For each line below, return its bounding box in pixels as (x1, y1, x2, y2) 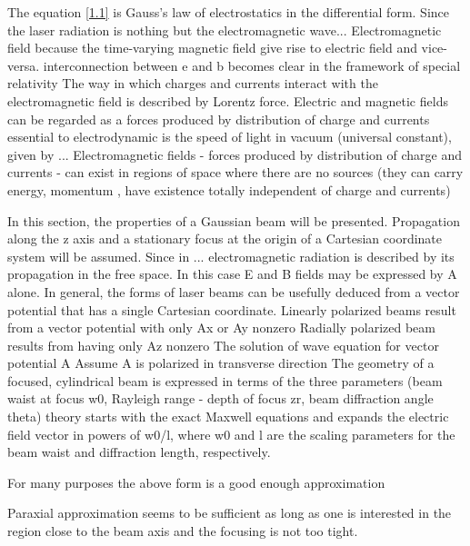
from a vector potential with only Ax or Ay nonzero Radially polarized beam (7, 318, 435, 337)
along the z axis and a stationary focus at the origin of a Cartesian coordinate (7, 229, 443, 248)
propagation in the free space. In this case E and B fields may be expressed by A (7, 264, 457, 283)
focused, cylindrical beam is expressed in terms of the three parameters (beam (7, 371, 443, 390)
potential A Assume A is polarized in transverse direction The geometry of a (7, 353, 435, 372)
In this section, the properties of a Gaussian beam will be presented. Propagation (7, 211, 460, 230)
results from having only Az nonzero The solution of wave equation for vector (7, 335, 439, 354)
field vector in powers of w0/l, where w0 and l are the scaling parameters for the (7, 424, 455, 443)
